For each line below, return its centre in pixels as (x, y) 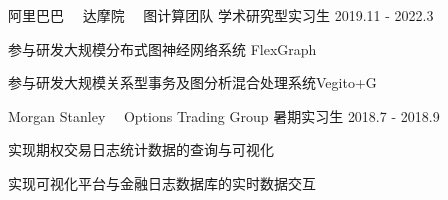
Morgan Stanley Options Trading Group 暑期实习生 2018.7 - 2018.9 (224, 115)
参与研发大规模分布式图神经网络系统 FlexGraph (162, 48)
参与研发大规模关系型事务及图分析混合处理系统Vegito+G (192, 82)
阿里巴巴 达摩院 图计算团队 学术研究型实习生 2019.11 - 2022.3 (221, 15)
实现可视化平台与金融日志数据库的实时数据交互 (162, 182)
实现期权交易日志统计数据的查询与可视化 (141, 149)
